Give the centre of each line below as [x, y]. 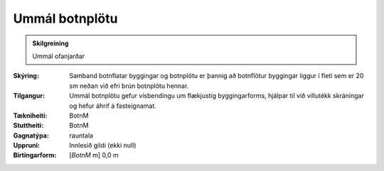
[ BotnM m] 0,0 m [94, 155]
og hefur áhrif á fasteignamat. [113, 106]
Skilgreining [50, 43]
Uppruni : [27, 145]
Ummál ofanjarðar [59, 56]
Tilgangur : [29, 96]
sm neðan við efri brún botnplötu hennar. [129, 86]
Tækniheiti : [30, 115]
